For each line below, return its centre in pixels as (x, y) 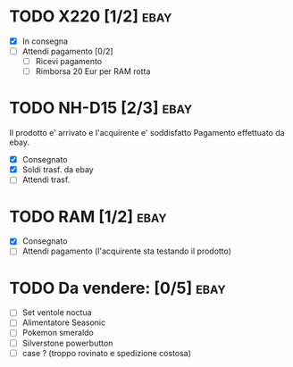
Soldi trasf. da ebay (58, 170)
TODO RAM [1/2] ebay (88, 217)
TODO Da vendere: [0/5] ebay (117, 288)
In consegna (45, 41)
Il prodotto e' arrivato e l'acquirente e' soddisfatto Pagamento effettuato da (147, 133)
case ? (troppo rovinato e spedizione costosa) (107, 353)
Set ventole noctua (57, 313)
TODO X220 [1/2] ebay (91, 17)
